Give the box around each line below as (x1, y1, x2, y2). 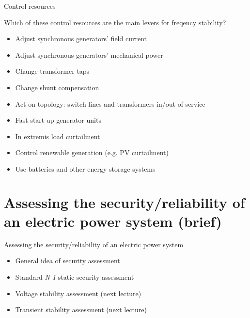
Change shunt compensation (15, 82, 99, 92)
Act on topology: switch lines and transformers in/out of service (15, 98, 205, 109)
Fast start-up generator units (15, 115, 101, 125)
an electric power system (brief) (4, 211, 222, 231)
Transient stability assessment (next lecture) (15, 304, 147, 315)
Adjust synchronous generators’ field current (15, 33, 147, 44)
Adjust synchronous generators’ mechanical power (15, 49, 163, 60)
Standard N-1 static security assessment (15, 272, 134, 282)
